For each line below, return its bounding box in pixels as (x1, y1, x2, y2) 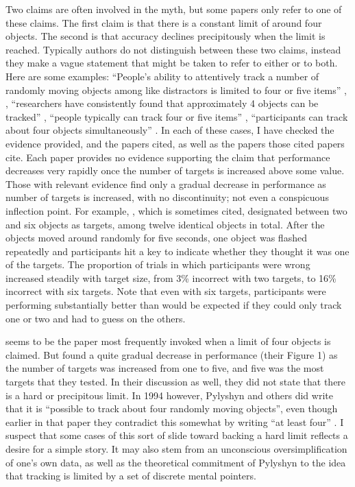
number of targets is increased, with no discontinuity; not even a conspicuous (5, 190, 329, 204)
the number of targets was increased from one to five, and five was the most (5, 361, 324, 375)
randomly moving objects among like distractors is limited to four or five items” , (5, 82, 347, 97)
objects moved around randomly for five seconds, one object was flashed (5, 230, 307, 245)
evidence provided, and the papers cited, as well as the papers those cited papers (5, 136, 345, 150)
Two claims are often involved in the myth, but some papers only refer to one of (5, 2, 342, 16)
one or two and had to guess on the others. (5, 311, 186, 325)
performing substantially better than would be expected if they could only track (5, 298, 342, 312)
